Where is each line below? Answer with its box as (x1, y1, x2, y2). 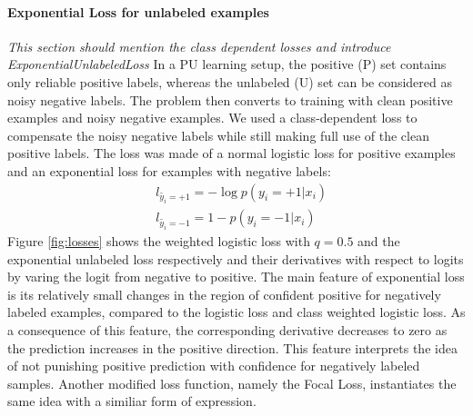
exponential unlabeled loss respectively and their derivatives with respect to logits (7, 249, 464, 268)
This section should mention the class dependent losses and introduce (7, 36, 391, 55)
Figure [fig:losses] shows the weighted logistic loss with (7, 232, 310, 251)
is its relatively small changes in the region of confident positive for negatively (7, 284, 441, 303)
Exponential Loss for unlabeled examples (7, 2, 269, 21)
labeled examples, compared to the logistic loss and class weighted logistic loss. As (7, 302, 466, 322)
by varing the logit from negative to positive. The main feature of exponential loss (7, 267, 465, 286)
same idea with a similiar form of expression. (7, 391, 257, 411)
